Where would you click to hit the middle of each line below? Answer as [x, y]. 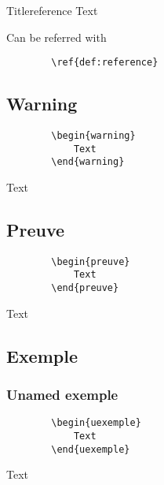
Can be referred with [56, 37]
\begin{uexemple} [96, 423]
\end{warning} [88, 162]
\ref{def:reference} [105, 63]
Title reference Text [52, 10]
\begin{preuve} [91, 261]
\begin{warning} [93, 136]
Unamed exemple [62, 395]
